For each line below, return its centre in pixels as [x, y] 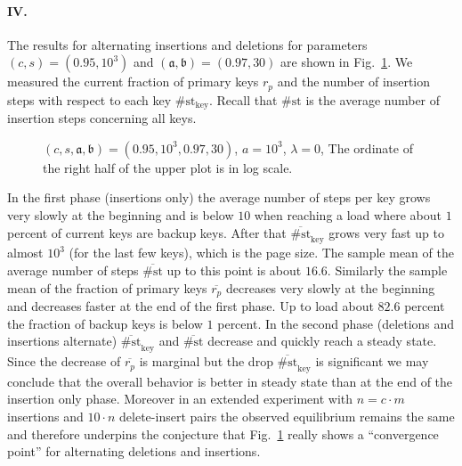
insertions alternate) [62, 341]
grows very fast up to [387, 232]
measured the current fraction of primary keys [133, 82]
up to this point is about [234, 270]
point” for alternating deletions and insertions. [134, 451]
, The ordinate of [367, 147]
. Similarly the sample [387, 270]
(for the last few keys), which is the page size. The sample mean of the [261, 253]
